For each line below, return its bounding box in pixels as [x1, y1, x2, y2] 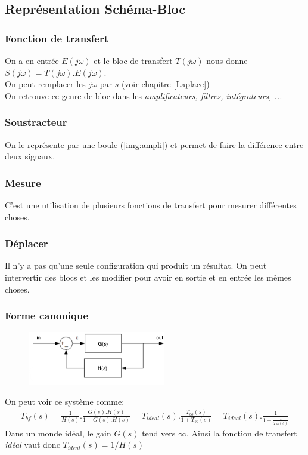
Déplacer [5, 236, 48, 251]
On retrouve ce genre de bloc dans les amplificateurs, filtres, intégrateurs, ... [5, 89, 282, 102]
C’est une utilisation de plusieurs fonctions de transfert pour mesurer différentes [5, 199, 297, 211]
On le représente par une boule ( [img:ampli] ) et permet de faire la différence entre [5, 138, 304, 150]
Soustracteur [5, 115, 67, 130]
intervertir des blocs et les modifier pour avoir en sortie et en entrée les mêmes [5, 271, 291, 283]
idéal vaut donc [5, 438, 60, 451]
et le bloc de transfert [94, 54, 173, 66]
